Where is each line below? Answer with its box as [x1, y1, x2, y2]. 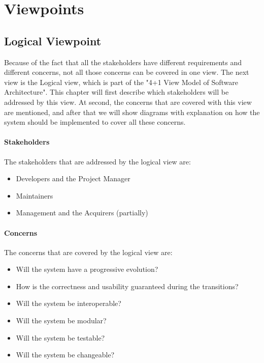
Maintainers [16, 190, 53, 201]
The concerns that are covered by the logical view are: [4, 246, 173, 257]
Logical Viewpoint [4, 33, 102, 48]
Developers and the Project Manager [16, 173, 130, 184]
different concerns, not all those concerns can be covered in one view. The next [4, 67, 249, 77]
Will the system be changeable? [16, 349, 115, 360]
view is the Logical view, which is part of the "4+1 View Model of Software [4, 76, 239, 87]
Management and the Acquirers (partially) [16, 207, 148, 218]
